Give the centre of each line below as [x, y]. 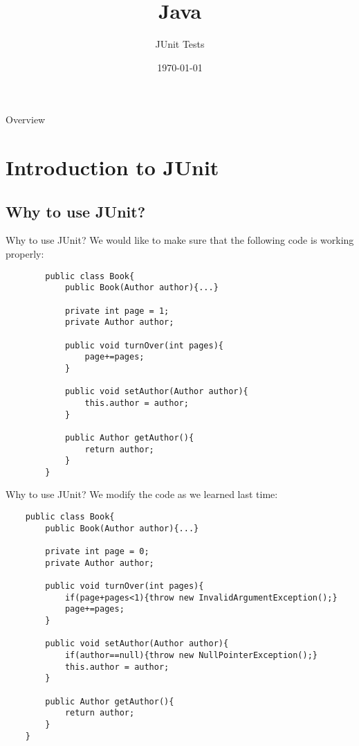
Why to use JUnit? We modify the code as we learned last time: [142, 494]
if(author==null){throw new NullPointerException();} [191, 655]
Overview [26, 119]
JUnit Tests [180, 44]
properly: [25, 254]
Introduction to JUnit [112, 167]
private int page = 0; [97, 552]
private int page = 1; [117, 311]
